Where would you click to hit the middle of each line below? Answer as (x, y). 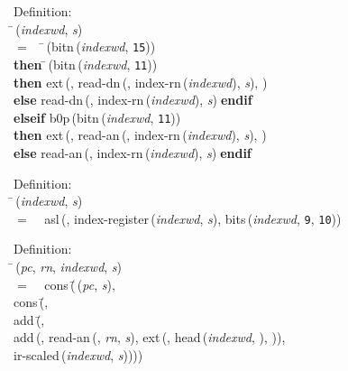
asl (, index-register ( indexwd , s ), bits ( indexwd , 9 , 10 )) (193, 218)
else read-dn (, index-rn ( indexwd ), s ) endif (133, 100)
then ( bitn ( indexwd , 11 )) (86, 64)
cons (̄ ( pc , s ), (80, 284)
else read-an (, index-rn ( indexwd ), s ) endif (133, 152)
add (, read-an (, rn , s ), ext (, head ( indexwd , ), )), (150, 337)
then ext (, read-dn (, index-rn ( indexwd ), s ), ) (141, 82)
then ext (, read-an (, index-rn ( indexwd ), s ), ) (140, 135)
